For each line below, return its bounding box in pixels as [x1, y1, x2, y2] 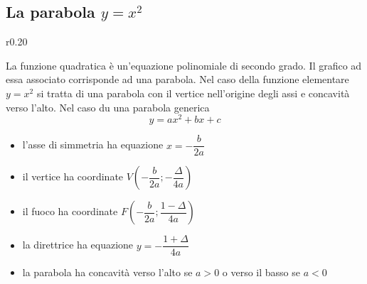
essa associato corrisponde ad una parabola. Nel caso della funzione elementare [6, 72, 349, 87]
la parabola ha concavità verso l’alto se [22, 265, 193, 280]
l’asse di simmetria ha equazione [22, 137, 164, 152]
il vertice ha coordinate [22, 169, 124, 184]
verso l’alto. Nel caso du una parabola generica [6, 99, 210, 114]
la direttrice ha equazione [22, 237, 134, 252]
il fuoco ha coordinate [22, 204, 118, 219]
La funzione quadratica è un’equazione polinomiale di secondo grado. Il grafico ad [6, 58, 362, 72]
